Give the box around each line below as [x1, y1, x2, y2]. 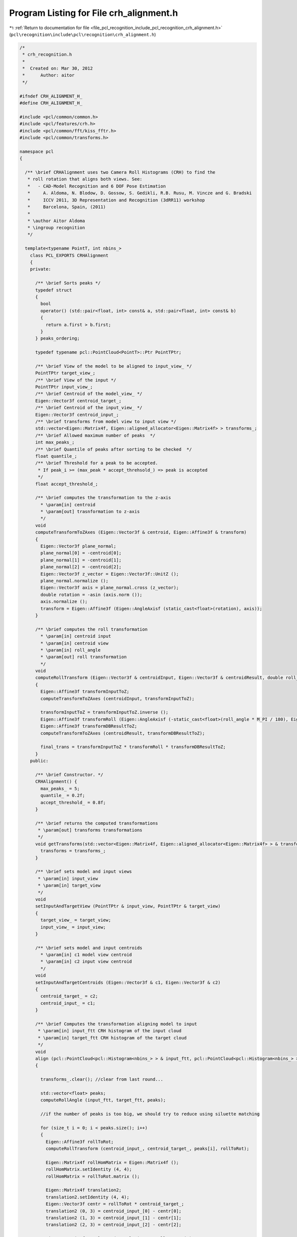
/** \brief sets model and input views [35, 869, 132, 874]
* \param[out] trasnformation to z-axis [40, 509, 140, 515]
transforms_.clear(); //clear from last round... [40, 1077, 163, 1082]
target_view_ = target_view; [40, 917, 111, 923]
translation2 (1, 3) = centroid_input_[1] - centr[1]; [45, 1215, 182, 1221]
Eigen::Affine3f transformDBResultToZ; [40, 723, 137, 729]
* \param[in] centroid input [40, 633, 111, 639]
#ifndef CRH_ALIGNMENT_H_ [19, 93, 83, 99]
